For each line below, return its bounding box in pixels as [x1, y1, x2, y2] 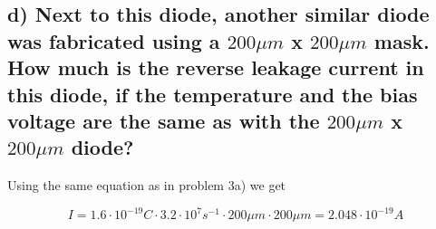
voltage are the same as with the [7, 106, 320, 134]
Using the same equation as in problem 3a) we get [7, 176, 286, 195]
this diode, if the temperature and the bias [7, 80, 418, 108]
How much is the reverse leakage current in [7, 53, 424, 81]
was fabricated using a [7, 26, 220, 54]
